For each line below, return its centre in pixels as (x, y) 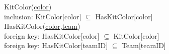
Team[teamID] (144, 45)
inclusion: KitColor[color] (43, 16)
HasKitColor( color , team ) (42, 26)
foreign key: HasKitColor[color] (52, 35)
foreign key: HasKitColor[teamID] (56, 45)
